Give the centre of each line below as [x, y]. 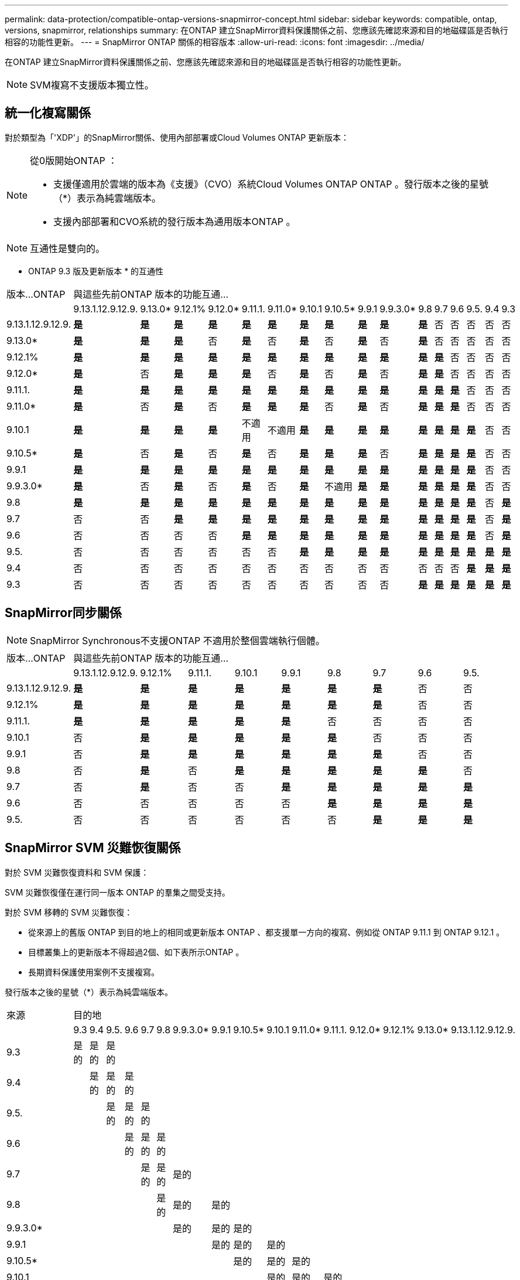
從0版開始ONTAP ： [74, 160]
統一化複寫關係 [48, 113]
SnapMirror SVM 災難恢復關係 [93, 848]
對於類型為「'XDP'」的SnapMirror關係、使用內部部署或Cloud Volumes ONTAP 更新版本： [177, 137]
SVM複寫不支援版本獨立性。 [92, 85]
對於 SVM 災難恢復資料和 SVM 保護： [77, 872]
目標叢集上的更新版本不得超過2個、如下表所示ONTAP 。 [136, 952]
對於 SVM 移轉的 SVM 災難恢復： [69, 912]
